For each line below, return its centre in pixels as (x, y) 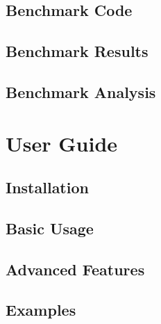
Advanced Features (75, 269)
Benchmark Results (77, 51)
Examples (41, 310)
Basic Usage (50, 228)
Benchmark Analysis (81, 91)
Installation (47, 187)
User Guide (62, 143)
